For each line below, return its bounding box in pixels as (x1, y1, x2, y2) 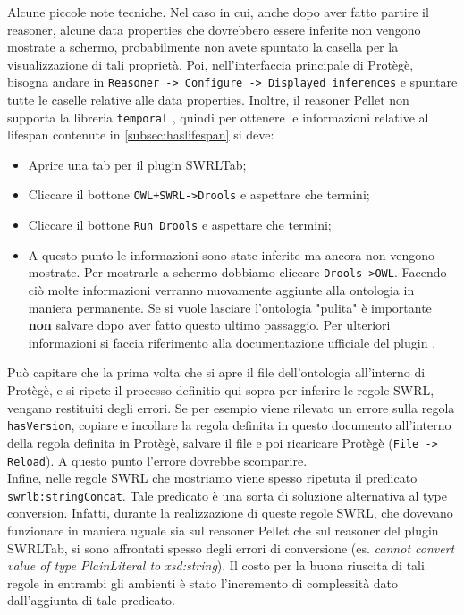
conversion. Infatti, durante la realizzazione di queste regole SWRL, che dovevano (7, 503, 453, 522)
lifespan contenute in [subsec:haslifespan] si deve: (7, 125, 274, 144)
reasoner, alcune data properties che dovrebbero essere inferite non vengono (7, 20, 421, 38)
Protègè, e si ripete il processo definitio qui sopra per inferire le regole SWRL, (7, 381, 434, 399)
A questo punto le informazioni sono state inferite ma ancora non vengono (28, 245, 434, 264)
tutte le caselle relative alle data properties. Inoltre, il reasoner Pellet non (7, 90, 409, 109)
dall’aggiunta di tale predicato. (7, 591, 175, 610)
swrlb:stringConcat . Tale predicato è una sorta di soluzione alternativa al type (7, 485, 447, 504)
